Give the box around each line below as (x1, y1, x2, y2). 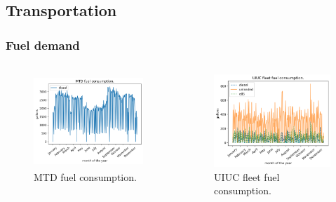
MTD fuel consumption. (34, 169, 137, 184)
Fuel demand (6, 36, 80, 53)
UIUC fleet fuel (214, 169, 280, 184)
